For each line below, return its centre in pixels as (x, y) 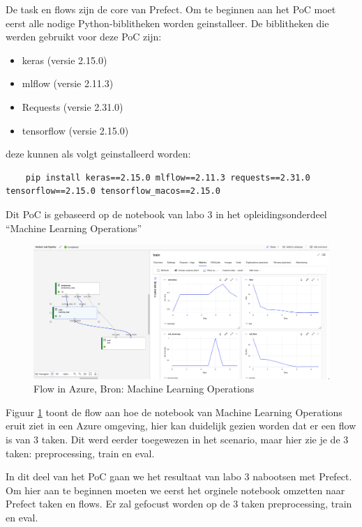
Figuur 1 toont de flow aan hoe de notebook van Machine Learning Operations (174, 412)
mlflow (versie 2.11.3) (68, 83)
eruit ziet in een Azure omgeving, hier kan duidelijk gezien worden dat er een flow (181, 426)
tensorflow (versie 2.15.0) (75, 130)
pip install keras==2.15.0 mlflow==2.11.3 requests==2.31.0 (168, 177)
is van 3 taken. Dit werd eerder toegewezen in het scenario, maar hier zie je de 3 (177, 440)
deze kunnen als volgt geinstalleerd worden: (98, 154)
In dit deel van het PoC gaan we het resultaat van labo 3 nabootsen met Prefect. (179, 476)
